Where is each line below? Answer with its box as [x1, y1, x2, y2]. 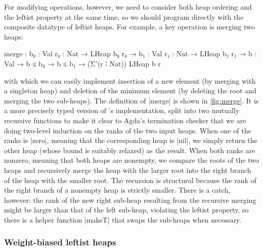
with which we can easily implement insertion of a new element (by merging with [4, 75, 256, 86]
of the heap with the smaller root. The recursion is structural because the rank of [4, 174, 256, 185]
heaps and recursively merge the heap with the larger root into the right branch [4, 164, 251, 175]
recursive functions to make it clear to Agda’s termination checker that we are [4, 115, 246, 125]
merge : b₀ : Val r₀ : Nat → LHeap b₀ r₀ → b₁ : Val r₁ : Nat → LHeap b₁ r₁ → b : [4, 48, 257, 59]
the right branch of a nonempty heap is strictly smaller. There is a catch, [4, 185, 231, 195]
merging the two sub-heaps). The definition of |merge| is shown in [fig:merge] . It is [4, 95, 259, 105]
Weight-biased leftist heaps [4, 236, 116, 248]
